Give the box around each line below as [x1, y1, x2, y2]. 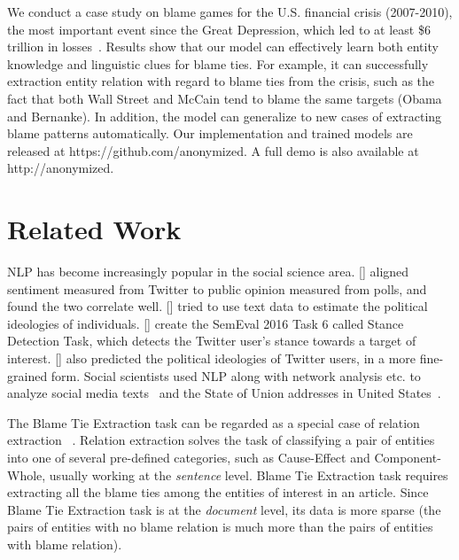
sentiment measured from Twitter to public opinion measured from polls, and [7, 279, 427, 298]
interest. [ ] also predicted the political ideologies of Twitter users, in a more [7, 349, 416, 368]
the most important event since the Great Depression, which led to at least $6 [7, 19, 431, 38]
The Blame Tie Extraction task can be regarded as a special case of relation [7, 413, 420, 432]
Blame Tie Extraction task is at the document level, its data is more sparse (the [7, 500, 441, 518]
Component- [374, 448, 441, 466]
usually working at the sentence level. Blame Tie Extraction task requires [49, 465, 448, 484]
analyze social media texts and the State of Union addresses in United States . [7, 384, 441, 402]
